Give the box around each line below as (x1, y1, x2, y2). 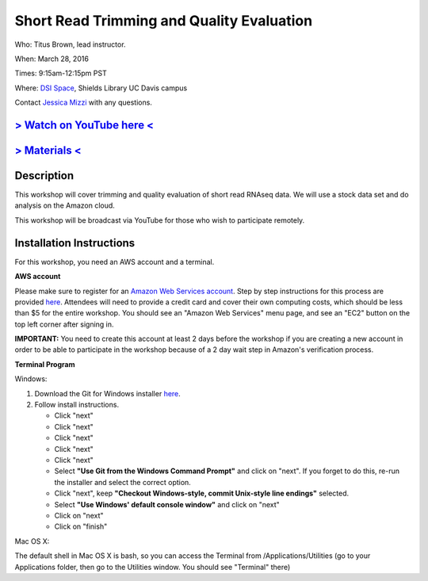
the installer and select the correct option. (54, 477, 192, 487)
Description (14, 169, 75, 182)
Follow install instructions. (34, 400, 119, 410)
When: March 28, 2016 (14, 54, 89, 63)
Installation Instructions (14, 236, 136, 250)
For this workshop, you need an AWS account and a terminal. (14, 257, 215, 266)
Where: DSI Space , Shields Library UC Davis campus (14, 83, 188, 93)
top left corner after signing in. (14, 319, 114, 329)
